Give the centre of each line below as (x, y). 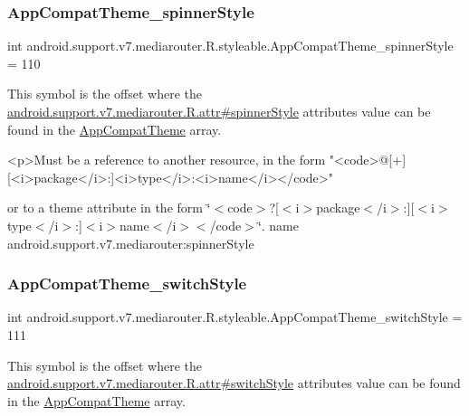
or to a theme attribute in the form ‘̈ (109, 208)
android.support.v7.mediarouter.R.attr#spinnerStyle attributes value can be (219, 111)
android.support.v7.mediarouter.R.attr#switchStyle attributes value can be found (234, 383)
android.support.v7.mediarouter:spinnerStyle (131, 243)
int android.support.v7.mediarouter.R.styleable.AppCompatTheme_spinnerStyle (230, 46)
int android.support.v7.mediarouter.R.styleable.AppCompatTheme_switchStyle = (235, 317)
